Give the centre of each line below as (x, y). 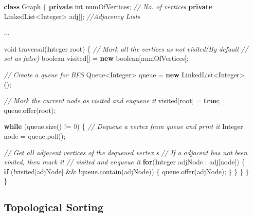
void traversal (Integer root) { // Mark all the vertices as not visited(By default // (126, 48)
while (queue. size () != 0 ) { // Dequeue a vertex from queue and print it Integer (124, 126)
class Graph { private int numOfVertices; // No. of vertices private (108, 6)
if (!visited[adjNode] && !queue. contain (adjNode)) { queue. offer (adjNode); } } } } (126, 171)
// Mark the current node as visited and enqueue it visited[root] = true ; (112, 100)
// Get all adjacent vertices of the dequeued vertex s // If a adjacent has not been (126, 152)
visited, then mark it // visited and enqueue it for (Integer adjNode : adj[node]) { (125, 162)
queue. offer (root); (30, 110)
